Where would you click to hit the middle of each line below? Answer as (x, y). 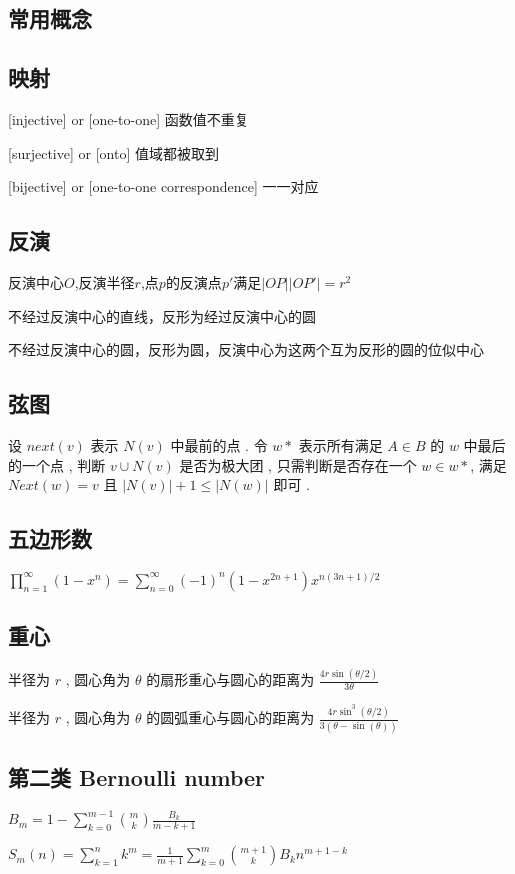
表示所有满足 (340, 444)
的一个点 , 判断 (57, 464)
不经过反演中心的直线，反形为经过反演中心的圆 (162, 315)
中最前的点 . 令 (219, 444)
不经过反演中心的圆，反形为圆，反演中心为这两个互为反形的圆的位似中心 (246, 349)
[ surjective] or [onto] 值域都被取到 (113, 152)
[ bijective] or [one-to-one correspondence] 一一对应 (163, 186)
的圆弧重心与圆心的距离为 (230, 717)
